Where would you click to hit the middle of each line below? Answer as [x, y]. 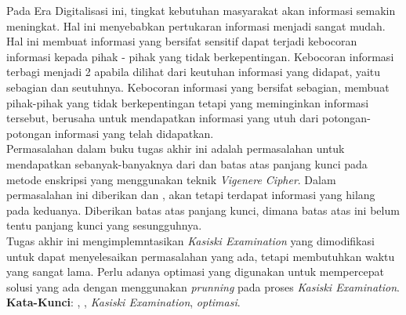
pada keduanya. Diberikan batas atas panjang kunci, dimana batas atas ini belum [203, 210]
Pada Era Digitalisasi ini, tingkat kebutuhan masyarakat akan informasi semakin [201, 10]
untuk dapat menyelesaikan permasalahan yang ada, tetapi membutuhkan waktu [201, 256]
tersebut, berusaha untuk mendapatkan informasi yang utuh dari [163, 118]
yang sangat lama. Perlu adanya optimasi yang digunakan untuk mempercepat [195, 272]
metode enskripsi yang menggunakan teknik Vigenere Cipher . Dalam [171, 179]
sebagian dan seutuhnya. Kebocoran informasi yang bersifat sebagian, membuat [198, 87]
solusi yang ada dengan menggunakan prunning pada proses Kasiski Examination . [203, 286]
